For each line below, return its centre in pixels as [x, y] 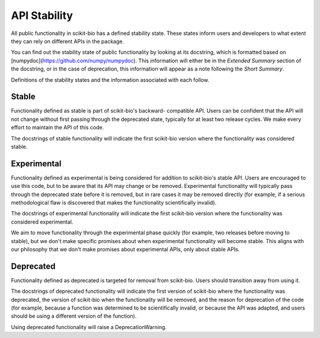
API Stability [42, 15]
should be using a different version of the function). [74, 316]
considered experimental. [42, 222]
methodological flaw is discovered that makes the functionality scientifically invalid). [114, 203]
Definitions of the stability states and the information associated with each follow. [110, 79]
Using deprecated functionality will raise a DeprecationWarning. [89, 327]
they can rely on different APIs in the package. [68, 41]
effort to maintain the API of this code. [57, 127]
